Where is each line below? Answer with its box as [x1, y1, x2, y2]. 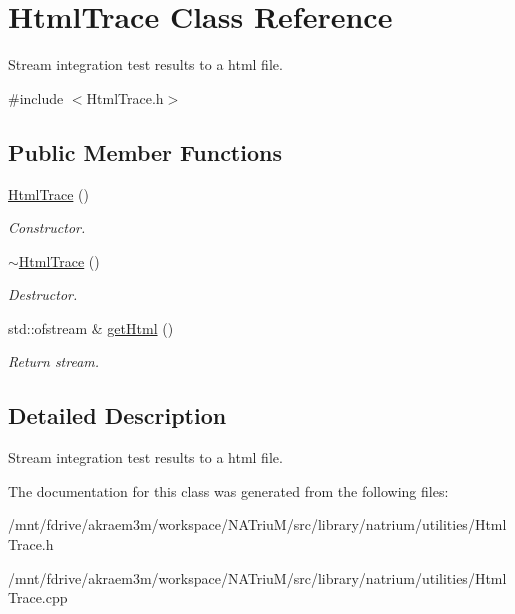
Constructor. [8, 217, 86, 238]
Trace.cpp [8, 587, 68, 608]
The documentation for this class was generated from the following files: [8, 480, 449, 501]
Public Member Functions [8, 136, 282, 167]
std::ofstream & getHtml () [8, 317, 174, 338]
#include [8, 87, 64, 108]
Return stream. [8, 351, 100, 372]
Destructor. [8, 284, 78, 305]
